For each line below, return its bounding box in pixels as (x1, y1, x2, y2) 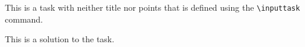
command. (5, 12, 43, 25)
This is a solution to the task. (5, 33, 115, 45)
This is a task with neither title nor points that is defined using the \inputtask (5, 1, 300, 13)
